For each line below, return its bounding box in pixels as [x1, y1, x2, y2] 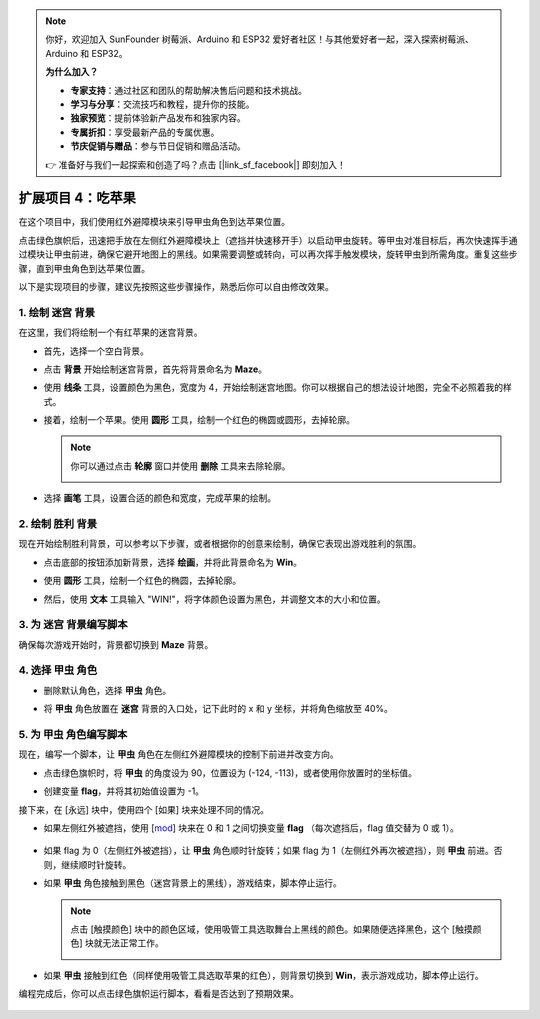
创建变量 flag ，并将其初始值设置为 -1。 [43, 785, 205, 797]
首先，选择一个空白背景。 [43, 345, 149, 357]
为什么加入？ [45, 66, 99, 78]
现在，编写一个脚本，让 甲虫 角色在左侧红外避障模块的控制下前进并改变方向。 [18, 748, 339, 760]
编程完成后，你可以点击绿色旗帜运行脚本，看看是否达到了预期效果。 [18, 988, 299, 1000]
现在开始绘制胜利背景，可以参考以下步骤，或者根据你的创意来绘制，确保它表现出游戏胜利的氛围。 [18, 538, 422, 550]
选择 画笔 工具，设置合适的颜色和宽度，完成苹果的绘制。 [43, 492, 277, 504]
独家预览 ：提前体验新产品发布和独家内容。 [70, 112, 246, 124]
